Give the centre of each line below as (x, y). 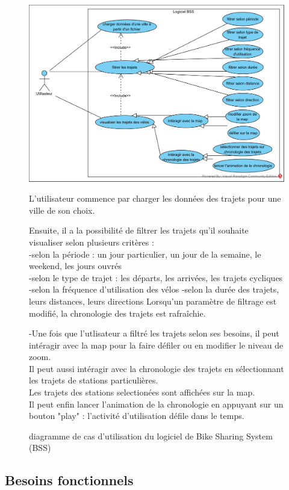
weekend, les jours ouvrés (75, 266)
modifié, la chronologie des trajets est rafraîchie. (117, 313)
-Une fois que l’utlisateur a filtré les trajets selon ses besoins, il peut (154, 333)
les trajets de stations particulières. (94, 380)
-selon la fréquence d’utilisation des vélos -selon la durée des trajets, (154, 289)
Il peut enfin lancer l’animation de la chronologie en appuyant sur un (156, 404)
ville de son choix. (62, 210)
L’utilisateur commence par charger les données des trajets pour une (155, 198)
